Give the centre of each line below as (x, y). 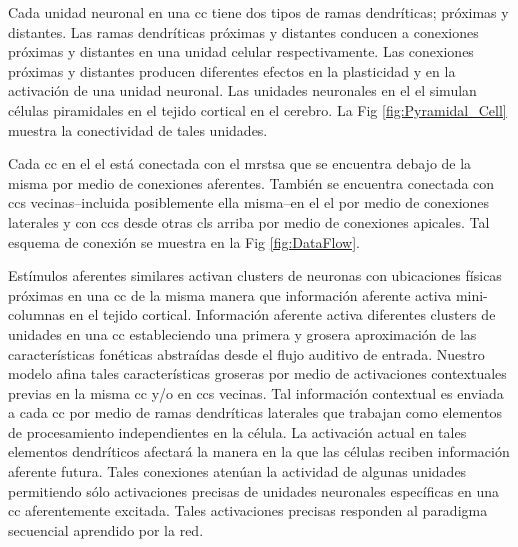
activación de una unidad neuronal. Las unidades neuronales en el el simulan (242, 90)
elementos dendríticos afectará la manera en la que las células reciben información (259, 451)
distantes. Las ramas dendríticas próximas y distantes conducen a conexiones (243, 31)
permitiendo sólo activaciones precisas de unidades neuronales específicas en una (254, 490)
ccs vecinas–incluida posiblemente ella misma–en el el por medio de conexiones (249, 202)
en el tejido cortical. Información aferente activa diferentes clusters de (282, 314)
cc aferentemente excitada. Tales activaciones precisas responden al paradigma (248, 510)
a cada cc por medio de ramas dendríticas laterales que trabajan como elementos (255, 412)
